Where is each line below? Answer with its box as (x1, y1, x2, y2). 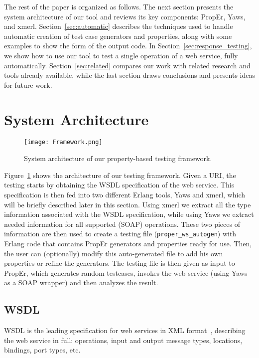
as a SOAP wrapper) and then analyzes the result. (4, 277, 158, 288)
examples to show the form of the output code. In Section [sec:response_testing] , (4, 40, 252, 51)
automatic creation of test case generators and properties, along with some (4, 30, 232, 41)
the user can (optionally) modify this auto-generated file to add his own (4, 248, 223, 258)
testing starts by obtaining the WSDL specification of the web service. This (4, 179, 235, 190)
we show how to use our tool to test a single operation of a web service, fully (4, 50, 238, 60)
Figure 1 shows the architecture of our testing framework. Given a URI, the (4, 170, 236, 180)
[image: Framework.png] (24, 139, 103, 146)
